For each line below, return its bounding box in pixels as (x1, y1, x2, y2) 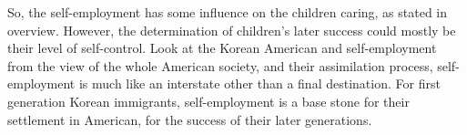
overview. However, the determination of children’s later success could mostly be (7, 20, 456, 39)
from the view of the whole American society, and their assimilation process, (7, 56, 433, 75)
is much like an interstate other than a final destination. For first (78, 74, 441, 93)
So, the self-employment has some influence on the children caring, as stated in (7, 3, 448, 21)
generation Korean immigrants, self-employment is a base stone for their (7, 91, 410, 110)
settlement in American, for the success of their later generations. (7, 109, 372, 129)
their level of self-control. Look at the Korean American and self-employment (7, 38, 437, 57)
